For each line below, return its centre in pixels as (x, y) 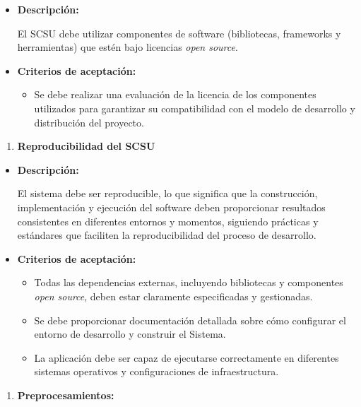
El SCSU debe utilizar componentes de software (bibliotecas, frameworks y (179, 33)
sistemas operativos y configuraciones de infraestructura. (156, 371)
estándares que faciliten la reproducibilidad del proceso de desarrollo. (167, 235)
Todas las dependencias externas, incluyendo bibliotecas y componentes (189, 282)
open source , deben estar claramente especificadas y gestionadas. (173, 296)
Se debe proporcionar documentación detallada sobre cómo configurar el (190, 320)
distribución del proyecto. (89, 122)
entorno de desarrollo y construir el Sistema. (130, 334)
